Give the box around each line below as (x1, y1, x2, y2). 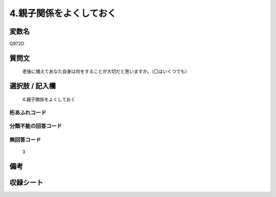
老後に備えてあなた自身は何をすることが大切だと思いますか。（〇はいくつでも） (22, 68, 190, 75)
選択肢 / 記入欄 (9, 82, 56, 90)
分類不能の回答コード (9, 122, 62, 130)
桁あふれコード (9, 109, 47, 116)
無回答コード (9, 136, 41, 143)
